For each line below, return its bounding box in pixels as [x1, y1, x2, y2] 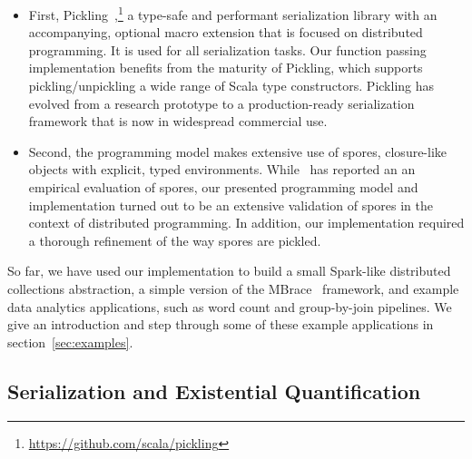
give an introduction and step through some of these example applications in [7, 315, 434, 334]
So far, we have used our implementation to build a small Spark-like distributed [7, 261, 451, 280]
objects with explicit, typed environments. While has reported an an [28, 160, 416, 179]
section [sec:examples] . [7, 332, 133, 351]
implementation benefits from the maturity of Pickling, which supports [28, 58, 423, 77]
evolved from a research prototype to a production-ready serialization [28, 93, 415, 112]
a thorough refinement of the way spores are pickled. [28, 230, 321, 249]
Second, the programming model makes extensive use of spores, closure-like [28, 142, 447, 161]
